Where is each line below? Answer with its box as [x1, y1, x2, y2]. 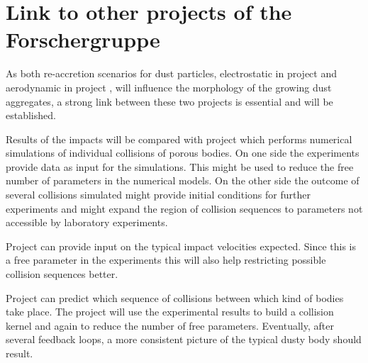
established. [6, 108, 56, 123]
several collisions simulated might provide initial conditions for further [6, 187, 311, 202]
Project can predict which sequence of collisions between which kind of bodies [6, 290, 344, 305]
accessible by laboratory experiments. [6, 215, 168, 230]
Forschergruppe [6, 25, 160, 54]
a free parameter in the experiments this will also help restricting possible [6, 252, 326, 267]
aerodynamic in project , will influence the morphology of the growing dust [6, 79, 332, 94]
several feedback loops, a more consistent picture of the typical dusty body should [6, 332, 362, 347]
